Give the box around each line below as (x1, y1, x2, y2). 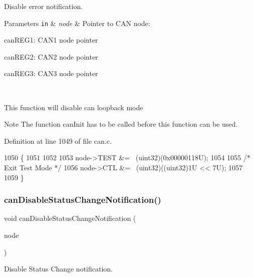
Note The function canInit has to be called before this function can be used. (4, 119, 238, 129)
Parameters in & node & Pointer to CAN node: (4, 18, 150, 28)
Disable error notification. (4, 1, 83, 11)
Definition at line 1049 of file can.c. (4, 135, 112, 146)
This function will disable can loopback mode (4, 102, 143, 112)
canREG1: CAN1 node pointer (4, 35, 98, 45)
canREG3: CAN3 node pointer (4, 68, 98, 79)
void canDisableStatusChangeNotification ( (4, 213, 136, 223)
